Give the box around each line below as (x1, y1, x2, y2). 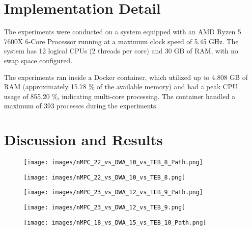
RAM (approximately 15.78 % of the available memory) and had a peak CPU (4, 81, 238, 92)
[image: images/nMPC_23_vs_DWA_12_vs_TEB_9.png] (24, 204, 186, 211)
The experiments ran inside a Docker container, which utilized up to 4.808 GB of (4, 72, 248, 82)
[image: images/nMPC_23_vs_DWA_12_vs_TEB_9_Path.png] (24, 189, 203, 196)
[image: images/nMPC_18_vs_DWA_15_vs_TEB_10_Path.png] (24, 219, 207, 226)
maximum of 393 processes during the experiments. (4, 101, 158, 111)
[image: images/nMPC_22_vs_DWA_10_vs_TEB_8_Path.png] (24, 159, 203, 166)
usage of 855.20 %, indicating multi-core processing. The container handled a (4, 91, 235, 101)
